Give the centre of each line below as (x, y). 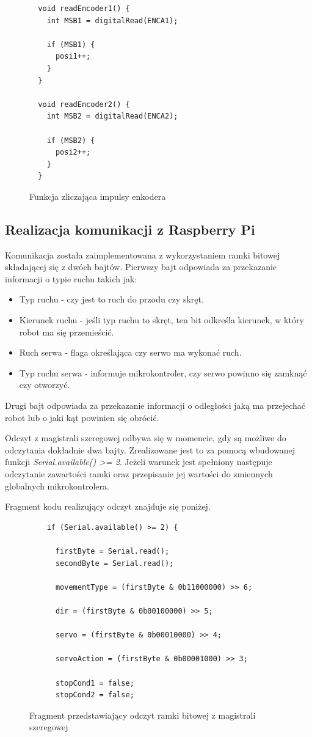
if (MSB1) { (71, 44)
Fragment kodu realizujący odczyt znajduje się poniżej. (108, 506)
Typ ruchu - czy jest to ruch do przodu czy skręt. (111, 299)
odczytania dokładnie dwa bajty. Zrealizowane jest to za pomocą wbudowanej (150, 449)
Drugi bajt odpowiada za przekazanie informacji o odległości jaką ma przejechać (155, 405)
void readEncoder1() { (84, 9)
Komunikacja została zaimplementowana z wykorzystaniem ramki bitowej (143, 255)
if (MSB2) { (71, 140)
